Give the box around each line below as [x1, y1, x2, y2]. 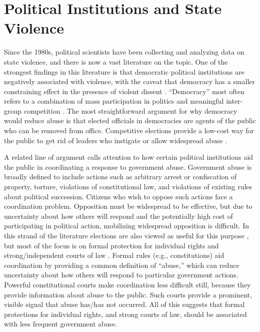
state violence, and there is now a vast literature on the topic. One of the [4, 56, 228, 67]
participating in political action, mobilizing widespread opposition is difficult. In [4, 220, 249, 231]
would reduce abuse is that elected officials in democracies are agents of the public [4, 115, 256, 126]
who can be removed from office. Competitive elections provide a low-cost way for [4, 125, 254, 136]
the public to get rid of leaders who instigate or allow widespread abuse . [4, 135, 227, 145]
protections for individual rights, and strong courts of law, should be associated [4, 308, 247, 319]
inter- [226, 96, 243, 106]
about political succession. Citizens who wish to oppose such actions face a [4, 191, 233, 201]
